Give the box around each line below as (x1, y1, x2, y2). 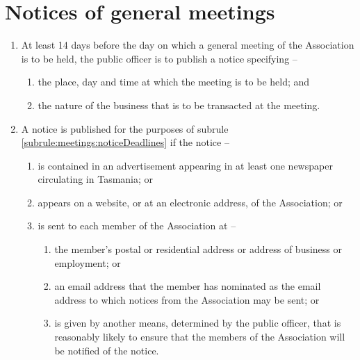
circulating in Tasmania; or (38, 172, 154, 186)
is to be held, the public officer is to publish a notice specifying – (21, 51, 297, 65)
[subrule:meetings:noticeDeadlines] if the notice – (21, 135, 229, 149)
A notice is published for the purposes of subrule (21, 121, 229, 136)
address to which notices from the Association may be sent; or (54, 292, 320, 306)
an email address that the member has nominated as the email (54, 279, 321, 293)
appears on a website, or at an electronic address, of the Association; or (38, 195, 343, 209)
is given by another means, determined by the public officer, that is (54, 316, 341, 330)
